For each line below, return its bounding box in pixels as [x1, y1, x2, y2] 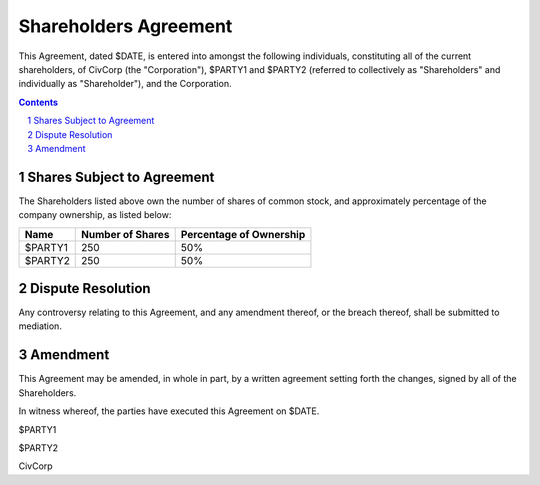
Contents [18, 96, 59, 108]
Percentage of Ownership [180, 227, 306, 241]
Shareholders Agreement [18, 15, 233, 37]
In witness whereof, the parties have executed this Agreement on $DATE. [18, 405, 320, 417]
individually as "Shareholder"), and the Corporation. [18, 78, 232, 90]
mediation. [18, 320, 62, 332]
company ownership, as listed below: [18, 209, 172, 221]
